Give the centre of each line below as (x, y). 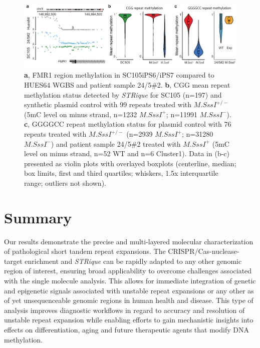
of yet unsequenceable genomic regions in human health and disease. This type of (129, 300)
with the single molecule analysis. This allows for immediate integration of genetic (130, 281)
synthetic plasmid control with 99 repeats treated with (108, 104)
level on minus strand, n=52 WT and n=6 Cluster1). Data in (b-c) (127, 153)
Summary (38, 217)
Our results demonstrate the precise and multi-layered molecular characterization (129, 241)
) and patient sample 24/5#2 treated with (116, 143)
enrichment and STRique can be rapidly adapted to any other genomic (133, 261)
